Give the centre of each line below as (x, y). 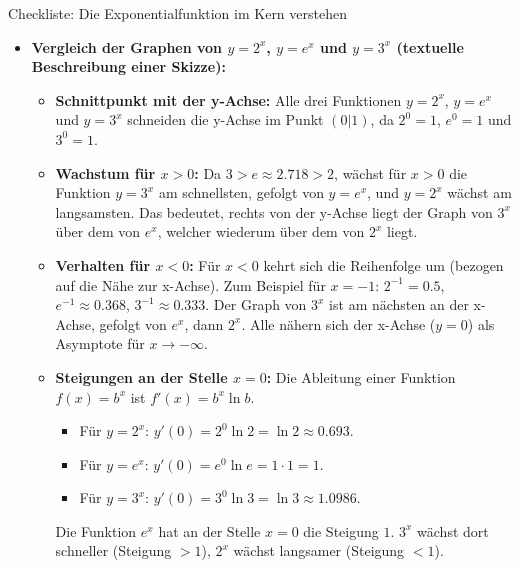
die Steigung (341, 530)
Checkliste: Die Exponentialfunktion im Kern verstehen (177, 13)
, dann (204, 323)
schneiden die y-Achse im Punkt (225, 119)
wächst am (479, 192)
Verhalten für (103, 264)
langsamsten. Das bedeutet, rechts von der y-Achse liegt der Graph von (274, 211)
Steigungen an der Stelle (141, 376)
